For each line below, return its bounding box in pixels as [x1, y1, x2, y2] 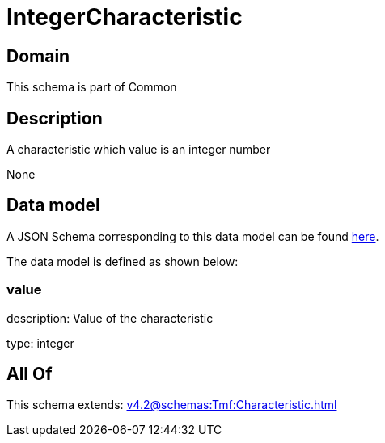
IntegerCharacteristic [6, 3, 243, 31]
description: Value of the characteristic [6, 310, 214, 325]
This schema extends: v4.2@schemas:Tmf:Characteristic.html [6, 398, 337, 412]
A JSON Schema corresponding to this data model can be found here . [6, 229, 379, 243]
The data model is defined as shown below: [6, 254, 239, 268]
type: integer [6, 335, 74, 350]
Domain [6, 45, 70, 66]
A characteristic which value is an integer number [6, 142, 271, 157]
